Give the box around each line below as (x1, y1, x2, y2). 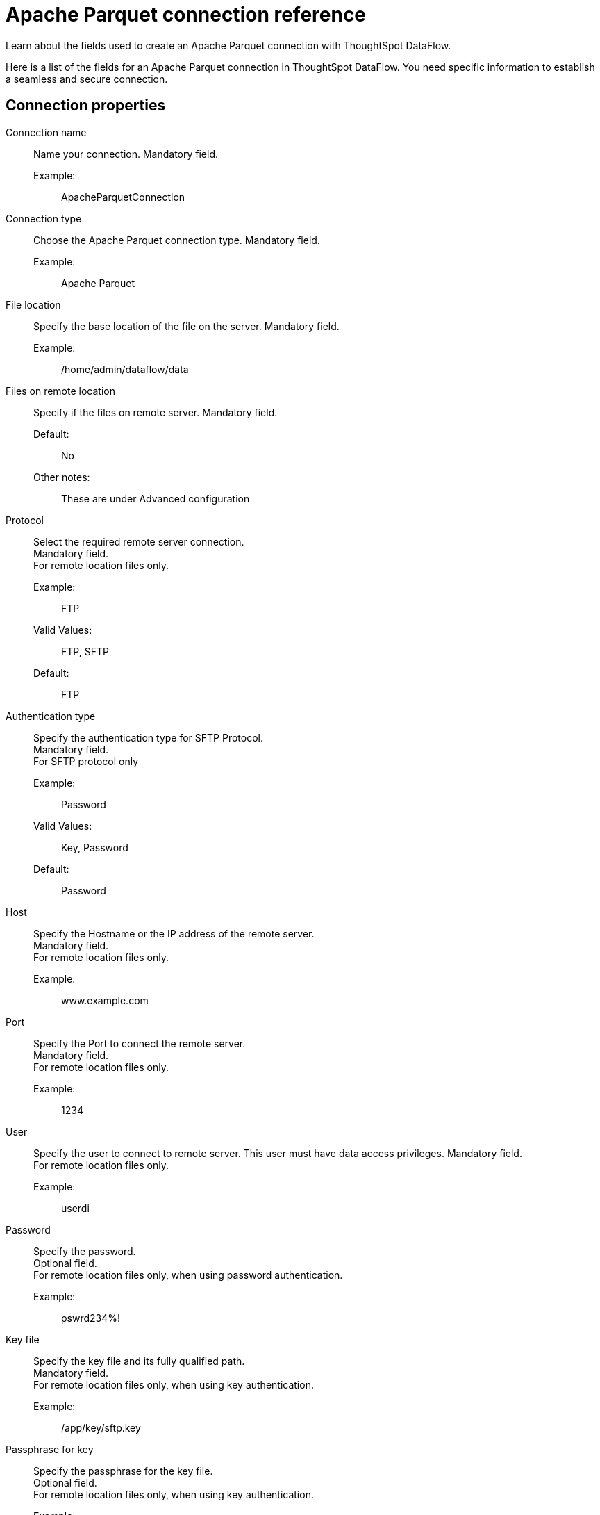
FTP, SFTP (61, 645, 109, 657)
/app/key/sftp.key (61, 1421, 141, 1434)
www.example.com (61, 994, 149, 1006)
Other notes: (33, 470, 90, 483)
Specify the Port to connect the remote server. (33, 1037, 246, 1049)
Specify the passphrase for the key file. (33, 1464, 213, 1477)
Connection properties (6, 97, 166, 115)
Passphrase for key (6, 1443, 94, 1455)
